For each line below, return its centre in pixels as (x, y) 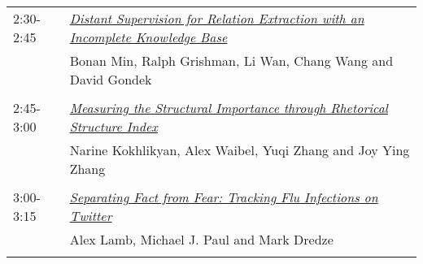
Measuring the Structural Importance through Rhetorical (229, 108)
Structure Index (113, 126)
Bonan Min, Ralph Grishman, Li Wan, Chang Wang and (231, 61)
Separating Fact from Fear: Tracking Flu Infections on (224, 197)
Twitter (91, 216)
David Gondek (111, 79)
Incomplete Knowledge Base (148, 37)
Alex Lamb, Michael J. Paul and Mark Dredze (201, 239)
